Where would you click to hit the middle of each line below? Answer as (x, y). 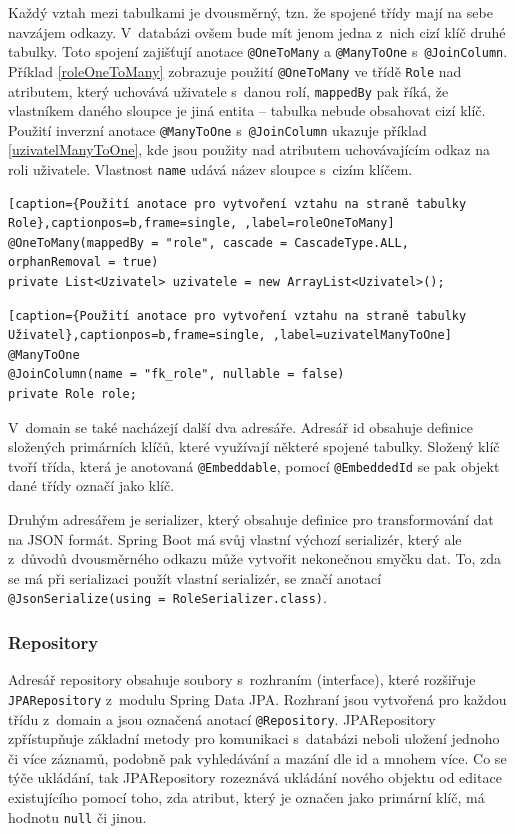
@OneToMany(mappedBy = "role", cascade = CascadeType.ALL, (208, 242)
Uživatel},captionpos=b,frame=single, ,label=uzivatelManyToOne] (230, 335)
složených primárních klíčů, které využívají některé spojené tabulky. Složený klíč (254, 446)
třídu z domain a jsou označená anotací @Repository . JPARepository (222, 718)
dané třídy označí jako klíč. (91, 485)
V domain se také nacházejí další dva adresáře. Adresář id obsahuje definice (240, 426)
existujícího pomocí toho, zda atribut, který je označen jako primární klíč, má (246, 796)
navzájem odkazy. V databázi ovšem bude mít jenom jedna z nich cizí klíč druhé (257, 31)
